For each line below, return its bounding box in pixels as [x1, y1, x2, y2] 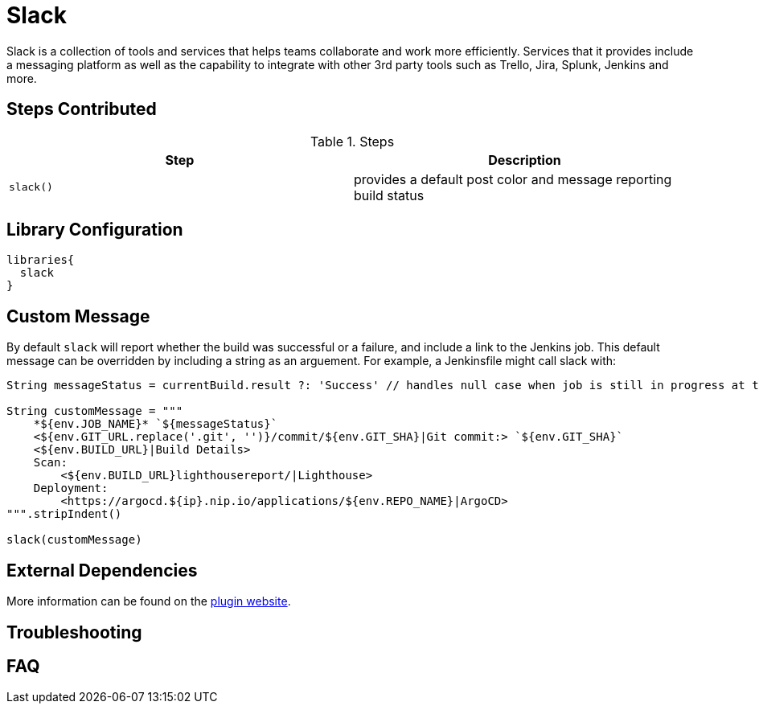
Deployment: [33, 482, 109, 495]
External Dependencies [6, 560, 198, 581]
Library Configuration [6, 220, 183, 240]
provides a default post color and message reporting [354, 170, 672, 187]
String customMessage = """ [6, 404, 183, 418]
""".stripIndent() [6, 507, 122, 521]
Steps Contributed [6, 99, 157, 120]
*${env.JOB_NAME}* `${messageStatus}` [33, 417, 278, 431]
